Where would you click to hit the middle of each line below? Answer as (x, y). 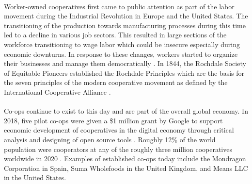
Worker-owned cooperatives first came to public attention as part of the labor (119, 6)
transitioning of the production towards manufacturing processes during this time (125, 25)
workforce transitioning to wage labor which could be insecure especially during (122, 44)
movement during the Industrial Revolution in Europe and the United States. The (126, 16)
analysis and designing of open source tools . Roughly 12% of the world (110, 139)
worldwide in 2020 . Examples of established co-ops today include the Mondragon (125, 159)
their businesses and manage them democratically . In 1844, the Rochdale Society (125, 63)
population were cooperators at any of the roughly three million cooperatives (118, 149)
